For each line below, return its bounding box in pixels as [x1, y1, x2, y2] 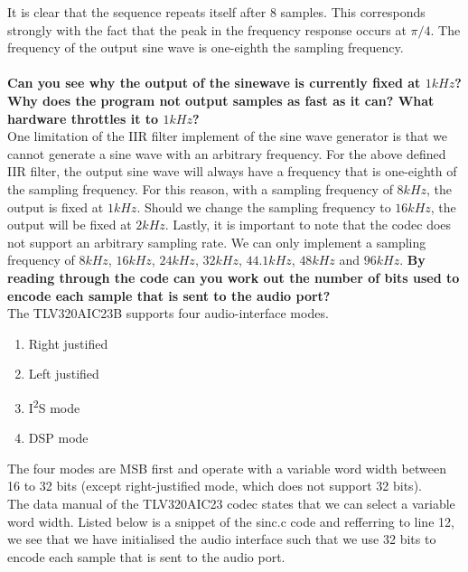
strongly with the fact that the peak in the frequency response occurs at [7, 20, 407, 39]
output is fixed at [7, 197, 104, 216]
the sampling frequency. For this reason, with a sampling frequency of [7, 179, 393, 198]
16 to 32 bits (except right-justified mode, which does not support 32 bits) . [7, 476, 422, 495]
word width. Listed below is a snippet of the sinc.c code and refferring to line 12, [7, 511, 454, 530]
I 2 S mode [28, 395, 80, 417]
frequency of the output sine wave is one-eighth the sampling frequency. [7, 38, 404, 57]
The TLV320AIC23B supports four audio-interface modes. [7, 304, 329, 323]
